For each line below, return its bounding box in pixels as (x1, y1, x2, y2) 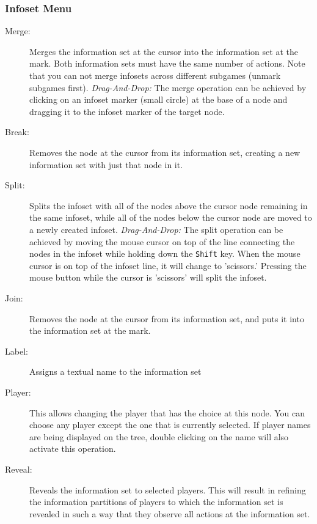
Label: (5, 344, 28, 357)
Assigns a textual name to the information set (29, 365, 202, 378)
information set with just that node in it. (29, 158, 183, 171)
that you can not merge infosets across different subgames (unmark (29, 69, 281, 81)
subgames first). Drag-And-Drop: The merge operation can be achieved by (29, 81, 307, 94)
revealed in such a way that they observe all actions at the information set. (29, 507, 310, 520)
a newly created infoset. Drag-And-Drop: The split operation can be (29, 223, 283, 235)
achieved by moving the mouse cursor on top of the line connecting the (29, 235, 295, 248)
